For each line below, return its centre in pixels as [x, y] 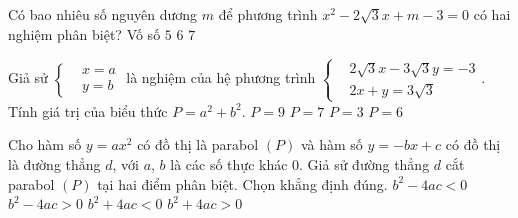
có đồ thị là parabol [198, 144]
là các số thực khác [229, 164]
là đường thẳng [54, 164]
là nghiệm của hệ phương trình [221, 77]
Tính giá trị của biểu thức [88, 110]
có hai [492, 14]
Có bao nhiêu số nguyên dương [103, 14]
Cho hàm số [45, 144]
